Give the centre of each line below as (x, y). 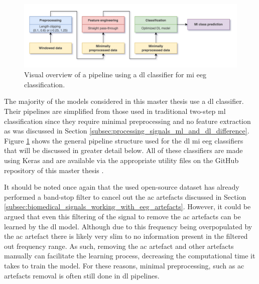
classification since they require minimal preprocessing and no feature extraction (127, 121)
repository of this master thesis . (54, 170)
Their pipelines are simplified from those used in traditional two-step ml (115, 111)
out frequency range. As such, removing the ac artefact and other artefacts (119, 246)
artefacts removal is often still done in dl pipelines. (82, 275)
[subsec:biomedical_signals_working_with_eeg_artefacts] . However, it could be (127, 206)
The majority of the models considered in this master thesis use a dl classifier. (124, 101)
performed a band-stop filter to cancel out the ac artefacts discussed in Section (125, 196)
